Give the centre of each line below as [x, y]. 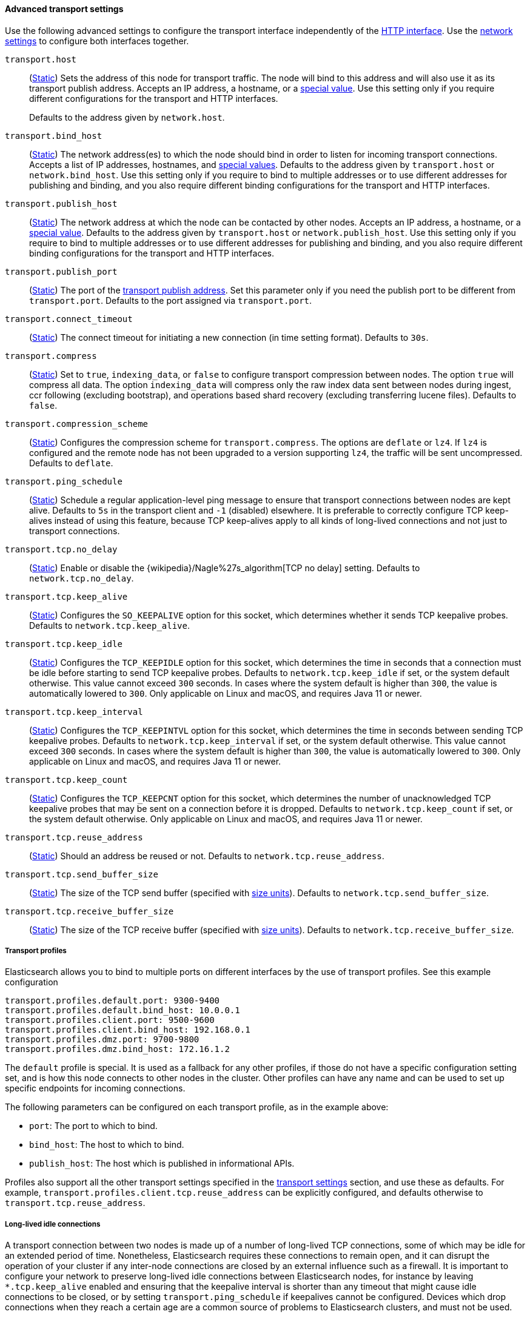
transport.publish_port [61, 271]
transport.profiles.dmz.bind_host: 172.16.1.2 [117, 1049]
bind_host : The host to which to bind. [107, 1145]
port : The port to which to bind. [93, 1126]
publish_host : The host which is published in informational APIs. [162, 1164]
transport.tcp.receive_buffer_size [89, 911]
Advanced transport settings [64, 9]
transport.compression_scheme [77, 424]
